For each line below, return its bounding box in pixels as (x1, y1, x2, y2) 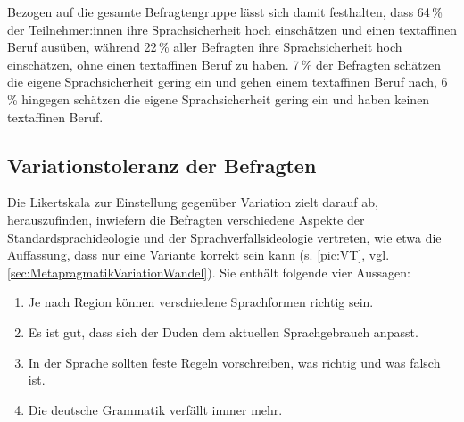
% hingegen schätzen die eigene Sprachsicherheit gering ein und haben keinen (7, 89, 430, 108)
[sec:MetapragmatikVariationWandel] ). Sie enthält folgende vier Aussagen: (7, 262, 410, 281)
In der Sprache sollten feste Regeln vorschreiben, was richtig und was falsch (28, 352, 441, 371)
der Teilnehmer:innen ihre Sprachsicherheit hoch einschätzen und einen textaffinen (7, 20, 457, 38)
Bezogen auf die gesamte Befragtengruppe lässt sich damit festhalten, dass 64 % (7, 3, 443, 21)
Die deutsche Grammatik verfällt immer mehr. (28, 400, 283, 418)
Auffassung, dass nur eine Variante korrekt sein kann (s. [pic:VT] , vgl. (7, 245, 390, 264)
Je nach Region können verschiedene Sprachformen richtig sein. (28, 293, 374, 311)
